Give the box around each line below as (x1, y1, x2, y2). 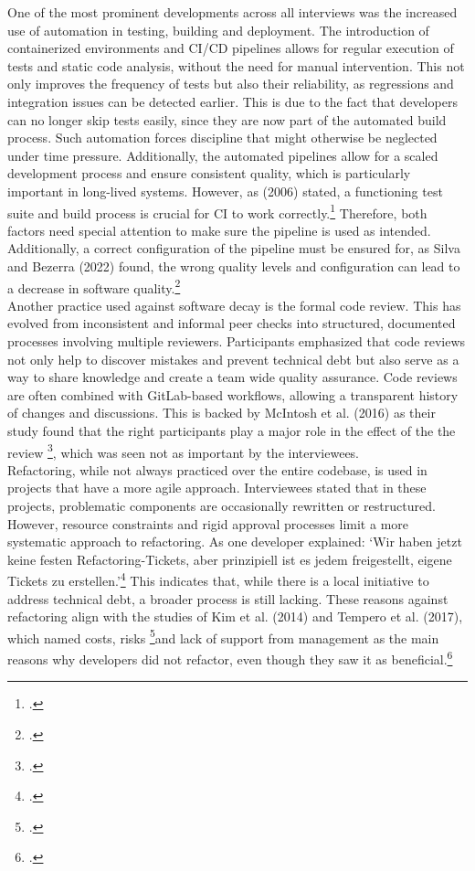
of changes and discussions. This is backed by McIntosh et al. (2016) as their (7, 403, 436, 422)
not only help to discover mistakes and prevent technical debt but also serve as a (7, 349, 459, 368)
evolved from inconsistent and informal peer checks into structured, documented (7, 313, 456, 333)
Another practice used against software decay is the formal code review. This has (7, 295, 461, 314)
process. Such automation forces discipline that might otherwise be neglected (7, 128, 438, 147)
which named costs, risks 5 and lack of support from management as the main (7, 625, 439, 647)
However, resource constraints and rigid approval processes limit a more (7, 514, 409, 533)
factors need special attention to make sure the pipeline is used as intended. (7, 220, 431, 239)
